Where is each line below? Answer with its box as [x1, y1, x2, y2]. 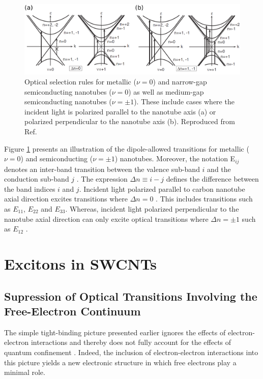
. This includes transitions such [156, 193, 253, 204]
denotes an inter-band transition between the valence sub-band [4, 163, 200, 174]
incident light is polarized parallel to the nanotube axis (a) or [24, 106, 216, 116]
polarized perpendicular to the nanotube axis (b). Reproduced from [24, 116, 235, 127]
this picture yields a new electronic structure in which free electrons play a [4, 357, 237, 367]
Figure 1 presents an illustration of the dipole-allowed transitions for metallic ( [4, 143, 249, 154]
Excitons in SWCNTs [4, 253, 157, 274]
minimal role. [4, 367, 45, 377]
